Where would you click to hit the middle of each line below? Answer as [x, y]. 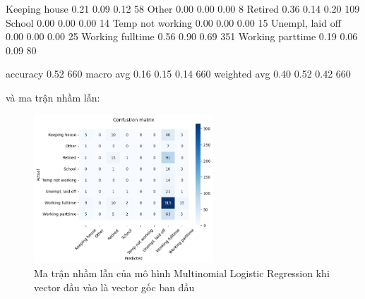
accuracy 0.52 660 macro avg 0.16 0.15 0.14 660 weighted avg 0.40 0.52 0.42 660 [178, 74]
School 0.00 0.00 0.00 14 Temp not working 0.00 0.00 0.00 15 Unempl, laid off [173, 22]
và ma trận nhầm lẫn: [53, 97]
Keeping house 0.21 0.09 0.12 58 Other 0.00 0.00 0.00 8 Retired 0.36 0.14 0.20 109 [183, 8]
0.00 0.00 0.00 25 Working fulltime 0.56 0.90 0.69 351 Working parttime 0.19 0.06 [182, 36]
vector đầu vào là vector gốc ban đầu [114, 287]
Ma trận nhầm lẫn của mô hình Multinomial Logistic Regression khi [182, 273]
